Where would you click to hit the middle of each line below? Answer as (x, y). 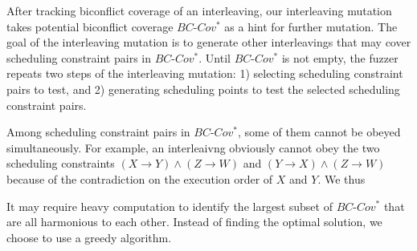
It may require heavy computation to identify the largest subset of (170, 206)
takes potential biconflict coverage (90, 26)
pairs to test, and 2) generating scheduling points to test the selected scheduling (203, 89)
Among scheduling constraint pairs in (98, 132)
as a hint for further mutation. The (311, 26)
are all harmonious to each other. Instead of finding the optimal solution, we (194, 222)
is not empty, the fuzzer (340, 57)
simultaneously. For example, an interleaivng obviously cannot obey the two (193, 147)
